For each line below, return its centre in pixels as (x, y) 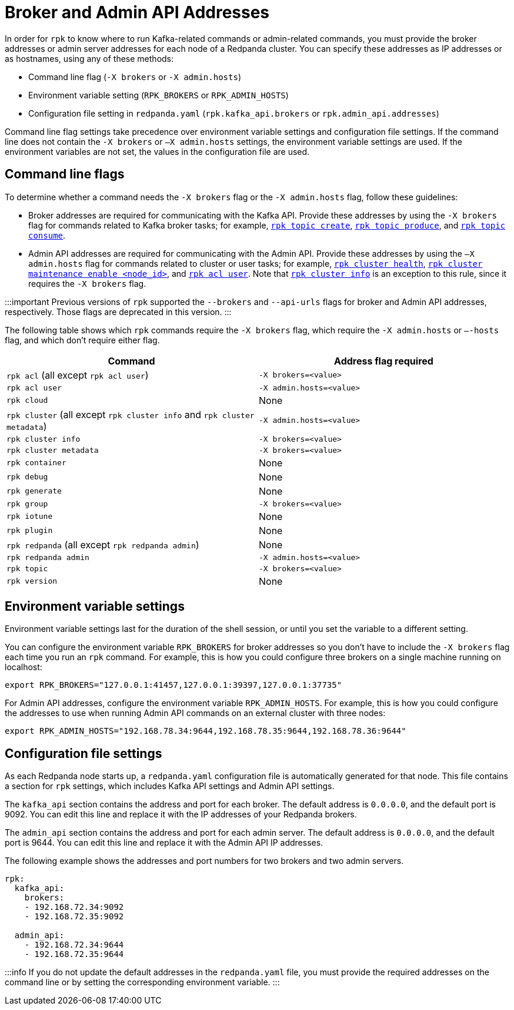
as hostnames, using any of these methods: (89, 58)
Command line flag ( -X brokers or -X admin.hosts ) (135, 77)
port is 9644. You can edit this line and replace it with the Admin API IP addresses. (164, 843)
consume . (47, 235)
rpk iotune (30, 516)
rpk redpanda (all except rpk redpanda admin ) (103, 544)
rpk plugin (30, 531)
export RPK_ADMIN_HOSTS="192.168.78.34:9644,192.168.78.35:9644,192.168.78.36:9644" (206, 731)
